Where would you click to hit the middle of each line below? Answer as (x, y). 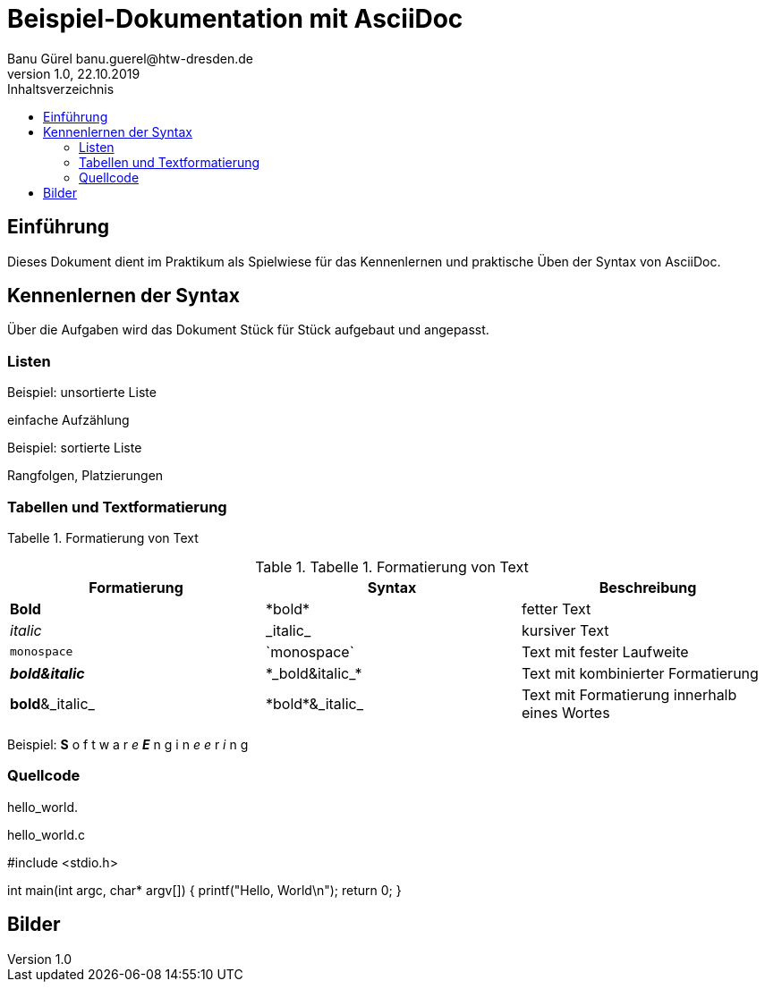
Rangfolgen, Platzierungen (85, 476)
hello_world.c (47, 834)
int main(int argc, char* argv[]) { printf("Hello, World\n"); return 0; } (204, 890)
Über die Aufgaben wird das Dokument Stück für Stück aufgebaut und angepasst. (248, 330)
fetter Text (556, 609)
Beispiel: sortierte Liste (75, 448)
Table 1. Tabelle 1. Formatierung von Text (392, 566)
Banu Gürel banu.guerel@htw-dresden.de (130, 58)
